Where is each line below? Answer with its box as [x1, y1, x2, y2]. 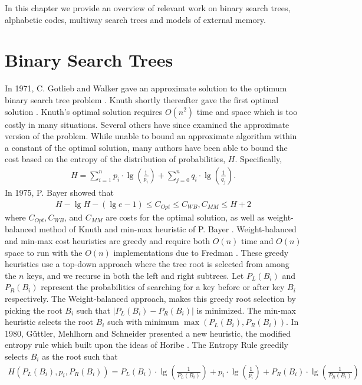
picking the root [5, 304, 62, 316]
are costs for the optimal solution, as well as [106, 210, 265, 223]
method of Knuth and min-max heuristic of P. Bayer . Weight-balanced [39, 223, 297, 235]
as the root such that [42, 350, 118, 362]
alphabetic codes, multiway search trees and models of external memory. [5, 13, 266, 25]
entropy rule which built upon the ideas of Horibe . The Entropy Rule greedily [5, 338, 288, 351]
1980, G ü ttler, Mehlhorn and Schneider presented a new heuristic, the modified [5, 327, 291, 339]
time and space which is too [196, 105, 298, 117]
